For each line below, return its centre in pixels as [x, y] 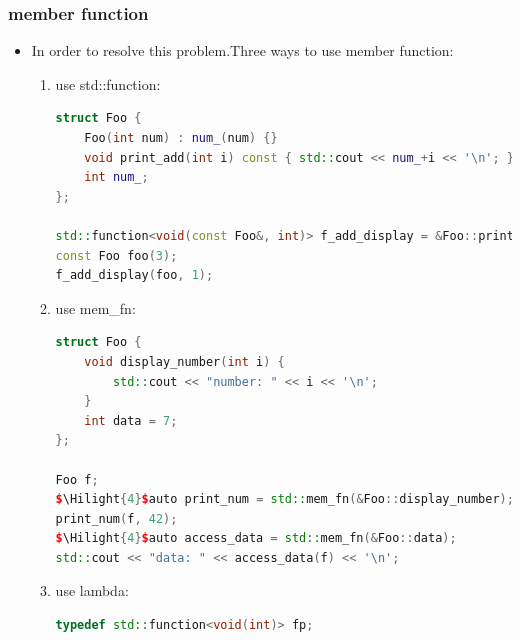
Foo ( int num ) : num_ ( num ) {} [181, 138]
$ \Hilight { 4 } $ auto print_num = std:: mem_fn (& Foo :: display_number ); [284, 499]
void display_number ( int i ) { [184, 361]
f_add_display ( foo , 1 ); [134, 275]
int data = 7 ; [131, 420]
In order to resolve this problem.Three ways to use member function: [242, 50]
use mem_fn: [95, 307]
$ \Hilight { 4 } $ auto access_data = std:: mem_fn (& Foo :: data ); [256, 538]
